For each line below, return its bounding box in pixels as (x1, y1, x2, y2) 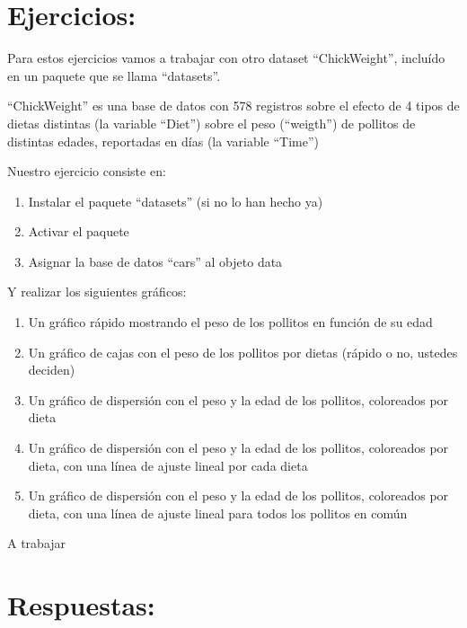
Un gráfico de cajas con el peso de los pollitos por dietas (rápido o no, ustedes (28, 342, 458, 361)
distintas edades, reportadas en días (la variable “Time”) (7, 131, 319, 150)
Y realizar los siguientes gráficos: (7, 282, 187, 301)
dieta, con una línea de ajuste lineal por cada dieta (28, 456, 308, 474)
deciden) (28, 360, 75, 379)
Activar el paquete (28, 222, 129, 241)
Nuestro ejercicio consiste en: (7, 162, 166, 181)
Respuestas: (7, 587, 155, 624)
